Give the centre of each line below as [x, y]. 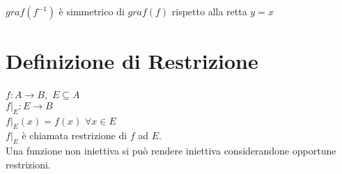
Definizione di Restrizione [132, 61]
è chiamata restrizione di [75, 135]
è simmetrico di [92, 11]
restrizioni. [28, 164]
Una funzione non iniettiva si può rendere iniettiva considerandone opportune [171, 151]
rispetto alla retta [209, 11]
